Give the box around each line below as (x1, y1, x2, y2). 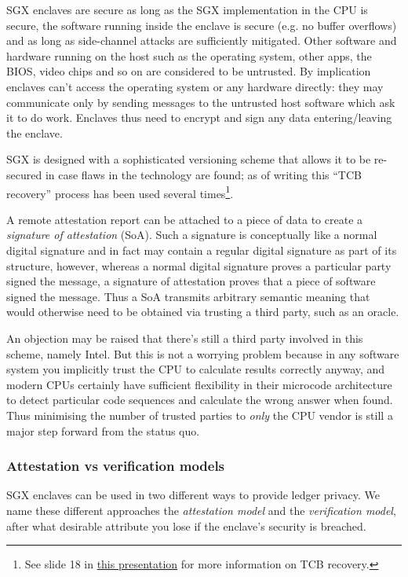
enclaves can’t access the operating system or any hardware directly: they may (6, 78, 384, 94)
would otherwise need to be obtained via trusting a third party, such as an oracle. (6, 303, 399, 320)
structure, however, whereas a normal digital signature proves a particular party (6, 257, 392, 274)
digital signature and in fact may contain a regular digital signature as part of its (6, 241, 397, 258)
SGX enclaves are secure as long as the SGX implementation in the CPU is (6, 2, 368, 17)
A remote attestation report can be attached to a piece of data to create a (6, 211, 363, 227)
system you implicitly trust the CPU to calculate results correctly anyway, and (6, 361, 385, 377)
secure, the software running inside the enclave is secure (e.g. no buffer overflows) (6, 17, 397, 33)
